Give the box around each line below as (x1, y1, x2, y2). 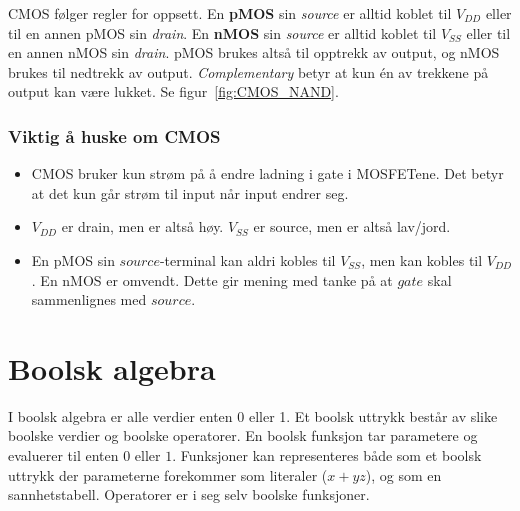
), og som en (365, 464, 442, 485)
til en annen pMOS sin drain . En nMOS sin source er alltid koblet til (8, 22, 437, 43)
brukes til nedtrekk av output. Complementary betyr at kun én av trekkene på (8, 61, 489, 82)
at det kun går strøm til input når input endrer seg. (31, 182, 349, 203)
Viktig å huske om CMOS (8, 123, 221, 148)
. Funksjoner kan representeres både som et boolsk (172, 445, 482, 466)
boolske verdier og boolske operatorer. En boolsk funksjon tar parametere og (8, 425, 478, 446)
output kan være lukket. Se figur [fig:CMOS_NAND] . (8, 81, 339, 102)
